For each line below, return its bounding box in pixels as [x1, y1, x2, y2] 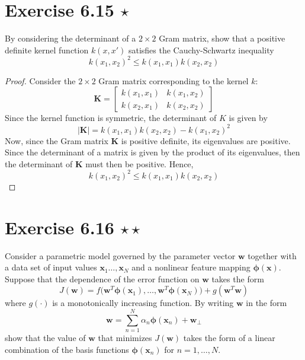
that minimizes [98, 332, 152, 343]
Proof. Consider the [5, 74, 76, 87]
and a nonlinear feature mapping [131, 261, 251, 273]
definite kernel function [5, 43, 89, 56]
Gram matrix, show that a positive [159, 32, 285, 44]
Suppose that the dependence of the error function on [5, 272, 200, 285]
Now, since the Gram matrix [5, 134, 108, 146]
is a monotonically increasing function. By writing [52, 297, 234, 309]
